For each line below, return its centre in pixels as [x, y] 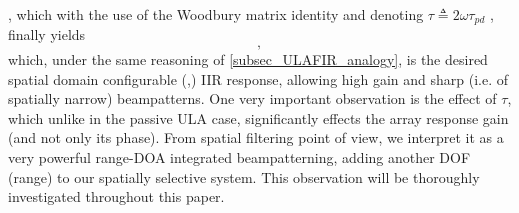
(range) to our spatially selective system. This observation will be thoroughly [244, 176]
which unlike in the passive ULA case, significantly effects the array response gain [258, 117]
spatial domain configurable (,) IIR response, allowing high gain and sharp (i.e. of [258, 78]
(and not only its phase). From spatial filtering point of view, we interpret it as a [256, 137]
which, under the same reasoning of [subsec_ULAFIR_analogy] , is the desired [248, 59]
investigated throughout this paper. [116, 196]
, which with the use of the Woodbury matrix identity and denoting [216, 14]
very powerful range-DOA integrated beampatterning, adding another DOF [239, 157]
